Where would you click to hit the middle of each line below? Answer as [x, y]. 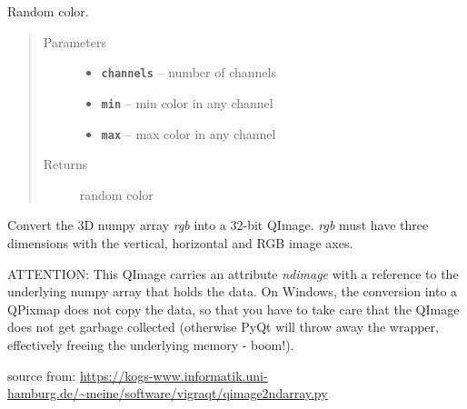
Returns [65, 164]
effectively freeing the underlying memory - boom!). [151, 344]
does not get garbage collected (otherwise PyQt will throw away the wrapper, [223, 327]
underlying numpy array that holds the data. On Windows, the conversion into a [233, 291]
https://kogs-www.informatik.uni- [174, 375]
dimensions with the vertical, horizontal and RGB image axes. [180, 242]
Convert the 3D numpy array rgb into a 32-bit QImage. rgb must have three [218, 225]
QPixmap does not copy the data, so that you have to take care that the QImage [233, 309]
